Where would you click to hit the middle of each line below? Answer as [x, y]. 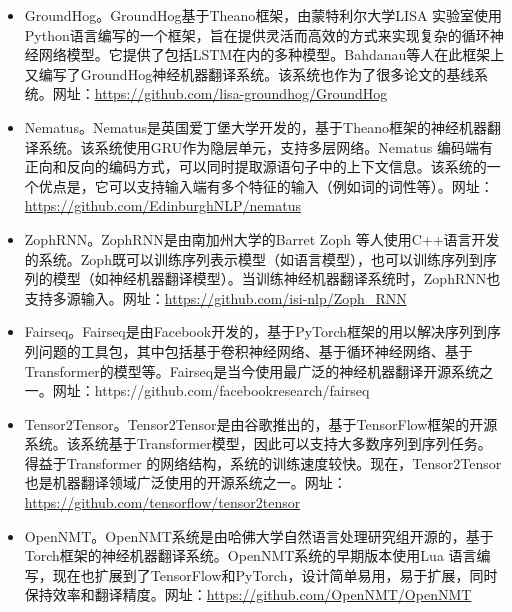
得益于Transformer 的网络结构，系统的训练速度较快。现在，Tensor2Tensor [263, 462]
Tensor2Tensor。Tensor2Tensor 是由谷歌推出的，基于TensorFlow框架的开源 [261, 423]
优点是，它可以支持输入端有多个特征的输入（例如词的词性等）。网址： [266, 185]
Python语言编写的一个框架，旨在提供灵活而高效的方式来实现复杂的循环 [257, 34]
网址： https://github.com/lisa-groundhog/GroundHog [220, 93]
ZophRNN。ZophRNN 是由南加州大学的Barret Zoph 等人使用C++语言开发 [262, 238]
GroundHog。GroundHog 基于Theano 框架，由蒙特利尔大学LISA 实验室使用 [263, 15]
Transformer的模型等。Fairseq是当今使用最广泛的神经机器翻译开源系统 [252, 370]
